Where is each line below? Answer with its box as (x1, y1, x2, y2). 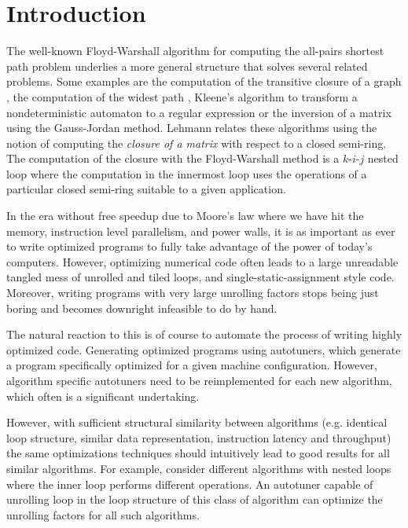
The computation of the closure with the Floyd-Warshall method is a (6, 150, 340, 167)
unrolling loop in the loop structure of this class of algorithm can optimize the (6, 491, 383, 508)
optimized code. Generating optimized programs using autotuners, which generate (6, 341, 401, 357)
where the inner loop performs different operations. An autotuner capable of (6, 475, 373, 492)
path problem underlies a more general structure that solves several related (6, 57, 368, 74)
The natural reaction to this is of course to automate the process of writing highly (6, 326, 402, 343)
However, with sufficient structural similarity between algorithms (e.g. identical (6, 414, 388, 431)
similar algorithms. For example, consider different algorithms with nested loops (6, 460, 391, 476)
